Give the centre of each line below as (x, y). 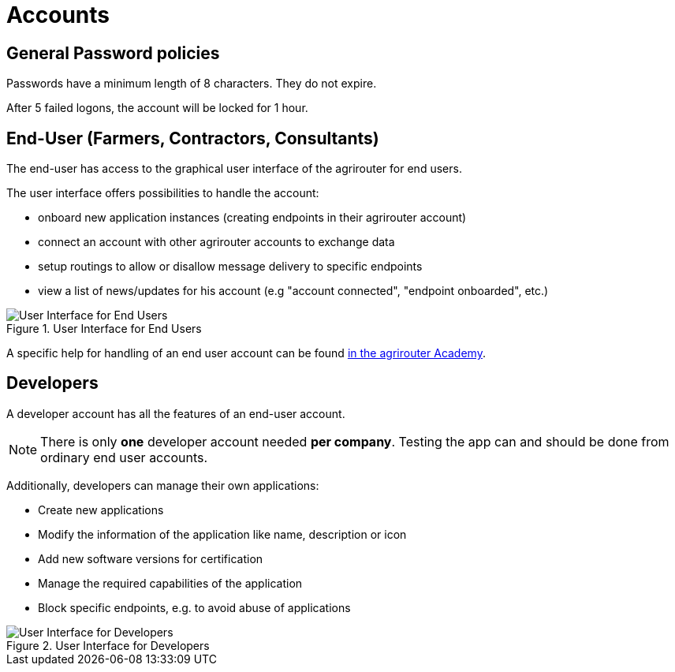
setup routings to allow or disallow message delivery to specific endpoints (230, 267)
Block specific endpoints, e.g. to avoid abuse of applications (194, 607)
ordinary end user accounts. (124, 457)
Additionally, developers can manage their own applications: (163, 485)
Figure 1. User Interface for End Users (104, 329)
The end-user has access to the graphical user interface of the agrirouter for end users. (234, 169)
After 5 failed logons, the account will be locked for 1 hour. (157, 108)
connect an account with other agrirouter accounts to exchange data (216, 242)
